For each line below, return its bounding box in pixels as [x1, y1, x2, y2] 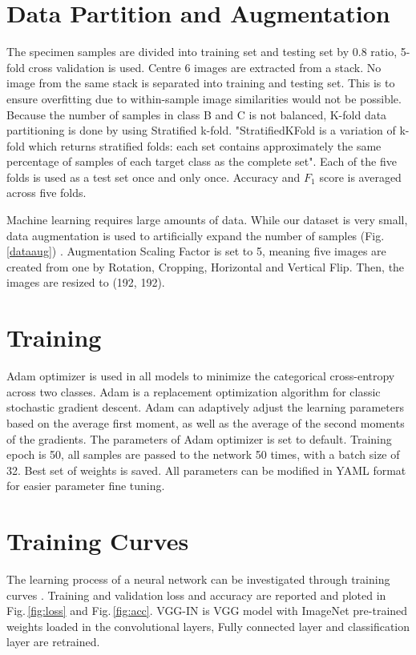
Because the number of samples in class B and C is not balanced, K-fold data [6, 106, 387, 123]
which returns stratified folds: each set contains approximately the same [28, 137, 382, 154]
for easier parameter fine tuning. [6, 477, 165, 494]
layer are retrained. [6, 633, 100, 650]
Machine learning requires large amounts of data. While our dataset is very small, [6, 211, 408, 228]
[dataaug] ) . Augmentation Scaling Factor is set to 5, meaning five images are [6, 243, 386, 259]
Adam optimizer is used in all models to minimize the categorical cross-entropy [6, 368, 395, 384]
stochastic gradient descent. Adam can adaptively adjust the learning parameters [6, 399, 404, 416]
